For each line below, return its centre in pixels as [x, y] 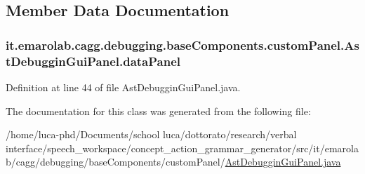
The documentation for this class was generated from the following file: [158, 111]
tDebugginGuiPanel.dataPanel [93, 61]
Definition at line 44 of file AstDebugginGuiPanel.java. [123, 87]
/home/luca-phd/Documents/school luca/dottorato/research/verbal [151, 134]
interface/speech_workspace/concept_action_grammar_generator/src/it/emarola [182, 148]
